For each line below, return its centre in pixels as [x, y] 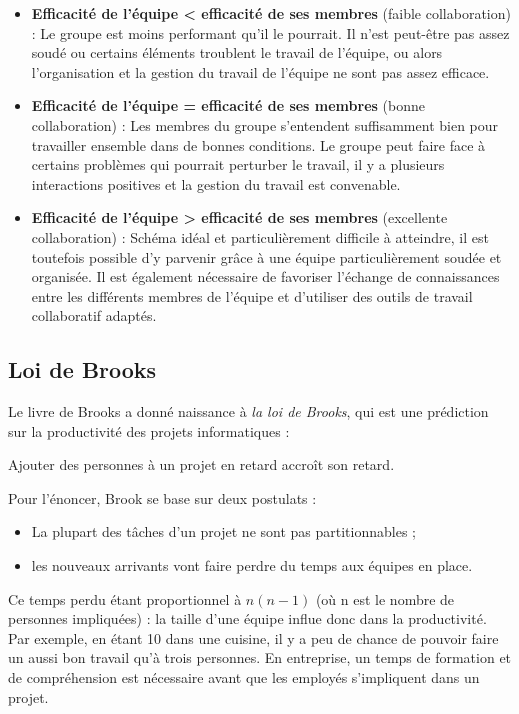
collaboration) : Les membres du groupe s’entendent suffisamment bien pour [265, 124]
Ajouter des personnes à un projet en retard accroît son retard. [201, 464]
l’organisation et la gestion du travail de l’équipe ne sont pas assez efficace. [260, 71]
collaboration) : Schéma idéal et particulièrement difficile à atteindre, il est [260, 236]
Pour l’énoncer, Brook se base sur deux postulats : [162, 497]
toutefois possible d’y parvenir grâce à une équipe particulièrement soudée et [266, 256]
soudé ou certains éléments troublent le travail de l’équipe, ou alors [237, 52]
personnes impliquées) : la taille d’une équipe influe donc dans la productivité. [247, 618]
